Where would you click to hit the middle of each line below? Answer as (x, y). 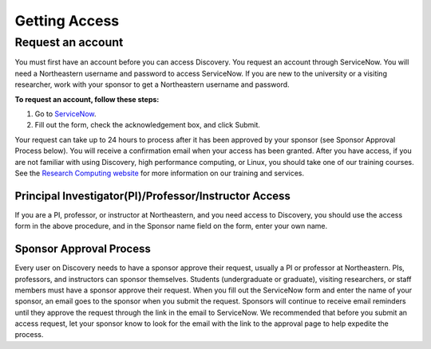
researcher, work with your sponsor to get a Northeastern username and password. (152, 84)
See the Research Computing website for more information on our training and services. (160, 173)
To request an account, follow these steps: (87, 99)
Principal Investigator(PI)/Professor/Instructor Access (153, 196)
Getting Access (67, 21)
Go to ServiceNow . (65, 114)
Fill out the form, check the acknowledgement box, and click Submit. (148, 125)
